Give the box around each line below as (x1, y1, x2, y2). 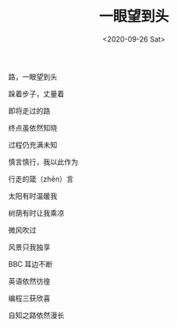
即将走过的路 (8, 106, 50, 115)
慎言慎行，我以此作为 (8, 157, 78, 167)
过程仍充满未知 (8, 139, 57, 149)
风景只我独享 (8, 242, 50, 252)
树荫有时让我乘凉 (8, 208, 65, 217)
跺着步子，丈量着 (8, 89, 65, 99)
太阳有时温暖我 (8, 191, 57, 200)
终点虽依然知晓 (8, 123, 57, 132)
